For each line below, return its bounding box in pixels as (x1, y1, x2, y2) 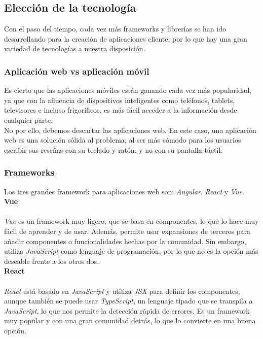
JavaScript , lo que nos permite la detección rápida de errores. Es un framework (4, 305, 250, 316)
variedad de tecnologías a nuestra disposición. (4, 43, 145, 54)
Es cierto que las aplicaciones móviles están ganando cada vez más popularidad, (4, 85, 252, 95)
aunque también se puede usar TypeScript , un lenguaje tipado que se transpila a (4, 295, 253, 306)
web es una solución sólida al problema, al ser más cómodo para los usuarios (4, 134, 241, 145)
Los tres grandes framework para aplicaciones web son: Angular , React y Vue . (4, 186, 244, 196)
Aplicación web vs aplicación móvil (4, 64, 149, 77)
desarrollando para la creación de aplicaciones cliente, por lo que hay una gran (4, 33, 247, 44)
